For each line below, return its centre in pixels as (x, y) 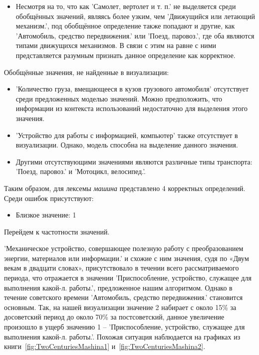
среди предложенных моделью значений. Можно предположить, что (119, 98)
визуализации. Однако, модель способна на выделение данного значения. (127, 145)
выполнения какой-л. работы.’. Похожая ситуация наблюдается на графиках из (122, 336)
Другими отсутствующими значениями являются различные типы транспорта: (134, 161)
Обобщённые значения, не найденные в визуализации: (87, 72)
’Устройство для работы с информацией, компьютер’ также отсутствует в (127, 135)
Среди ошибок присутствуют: (49, 198)
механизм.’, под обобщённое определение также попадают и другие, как (125, 26)
